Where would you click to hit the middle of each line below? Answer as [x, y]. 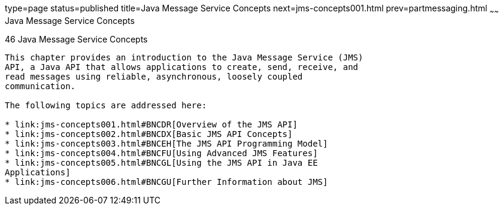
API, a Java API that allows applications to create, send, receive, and [182, 67]
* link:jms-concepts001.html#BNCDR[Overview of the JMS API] [151, 124]
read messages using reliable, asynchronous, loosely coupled [154, 76]
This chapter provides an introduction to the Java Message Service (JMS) [184, 57]
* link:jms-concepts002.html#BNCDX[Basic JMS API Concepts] [149, 134]
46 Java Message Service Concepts [76, 39]
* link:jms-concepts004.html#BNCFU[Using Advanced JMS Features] [161, 153]
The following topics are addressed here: [106, 105]
